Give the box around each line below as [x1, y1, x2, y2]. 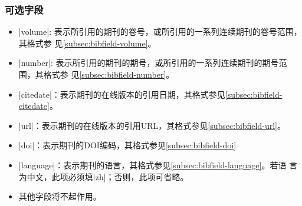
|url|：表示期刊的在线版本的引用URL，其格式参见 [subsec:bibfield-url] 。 [18, 119, 285, 131]
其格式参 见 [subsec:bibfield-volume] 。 [18, 36, 156, 49]
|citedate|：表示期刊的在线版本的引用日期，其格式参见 [18, 88, 225, 100]
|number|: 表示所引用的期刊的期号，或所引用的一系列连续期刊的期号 [18, 57, 279, 69]
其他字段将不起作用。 [18, 190, 101, 202]
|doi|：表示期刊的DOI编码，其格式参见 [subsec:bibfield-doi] [18, 139, 237, 151]
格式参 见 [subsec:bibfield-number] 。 [43, 68, 175, 80]
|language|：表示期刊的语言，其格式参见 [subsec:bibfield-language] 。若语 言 [18, 158, 298, 171]
